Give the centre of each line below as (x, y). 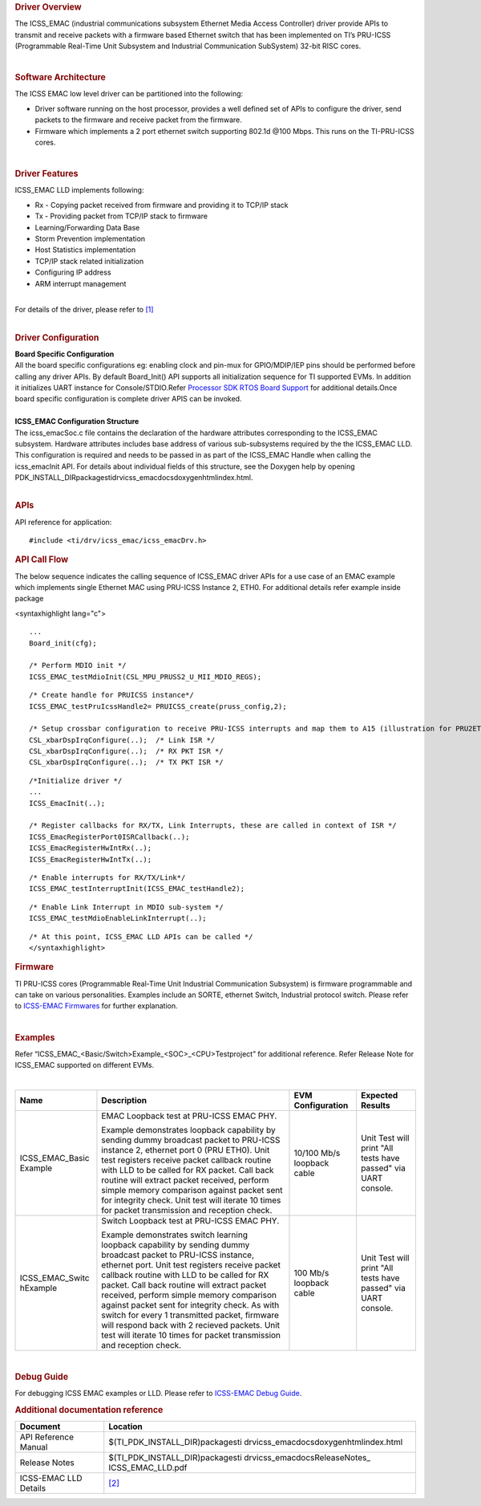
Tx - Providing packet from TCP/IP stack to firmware (121, 216)
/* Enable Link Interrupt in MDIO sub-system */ (126, 907)
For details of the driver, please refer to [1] (84, 310)
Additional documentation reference (89, 1410)
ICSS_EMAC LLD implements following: (79, 190)
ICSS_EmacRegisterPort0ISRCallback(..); (109, 836)
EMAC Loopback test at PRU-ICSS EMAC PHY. (189, 1116)
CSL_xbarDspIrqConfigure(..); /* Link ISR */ (122, 740)
